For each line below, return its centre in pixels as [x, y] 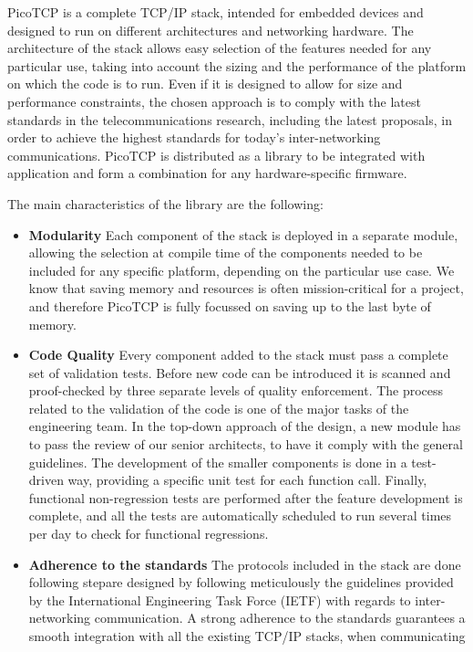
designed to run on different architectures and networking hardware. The [211, 30]
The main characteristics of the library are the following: [165, 203]
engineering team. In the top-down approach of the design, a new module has [245, 426]
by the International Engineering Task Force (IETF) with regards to [220, 599]
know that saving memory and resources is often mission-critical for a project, [246, 288]
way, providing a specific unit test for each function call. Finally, [247, 480]
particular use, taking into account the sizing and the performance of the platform [237, 65]
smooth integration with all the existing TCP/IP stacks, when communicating [247, 636]
